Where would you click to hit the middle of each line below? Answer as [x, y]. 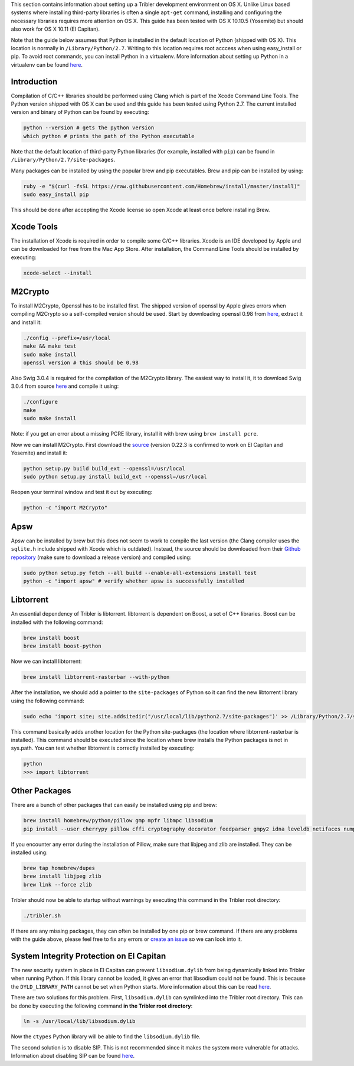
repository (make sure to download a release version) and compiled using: [101, 557]
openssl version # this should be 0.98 [81, 363]
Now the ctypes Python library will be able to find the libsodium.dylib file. [106, 1036]
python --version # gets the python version [89, 128]
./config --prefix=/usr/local [67, 338]
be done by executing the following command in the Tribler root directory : [102, 1006]
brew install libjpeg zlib [62, 876]
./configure [41, 402]
